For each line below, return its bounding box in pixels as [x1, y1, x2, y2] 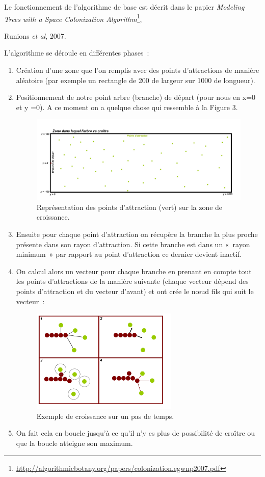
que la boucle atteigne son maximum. [16, 438, 133, 448]
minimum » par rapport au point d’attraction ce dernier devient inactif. [16, 249, 242, 259]
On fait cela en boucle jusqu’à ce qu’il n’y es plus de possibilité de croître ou [16, 428, 255, 438]
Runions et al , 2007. [4, 30, 66, 41]
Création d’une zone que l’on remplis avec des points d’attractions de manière [16, 65, 259, 75]
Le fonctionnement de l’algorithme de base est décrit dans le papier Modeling [4, 2, 245, 12]
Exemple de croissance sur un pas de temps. [36, 410, 174, 421]
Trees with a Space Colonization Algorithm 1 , [4, 12, 142, 24]
